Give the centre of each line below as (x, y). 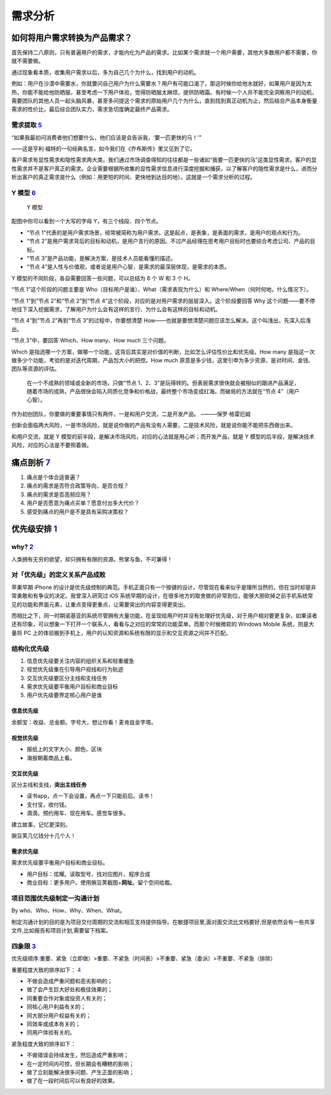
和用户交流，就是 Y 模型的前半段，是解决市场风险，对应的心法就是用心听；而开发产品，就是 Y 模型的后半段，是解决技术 (163, 436)
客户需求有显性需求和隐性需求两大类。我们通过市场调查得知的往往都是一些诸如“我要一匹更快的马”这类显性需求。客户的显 (164, 160)
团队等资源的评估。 (36, 369)
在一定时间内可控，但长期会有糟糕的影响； (80, 1064)
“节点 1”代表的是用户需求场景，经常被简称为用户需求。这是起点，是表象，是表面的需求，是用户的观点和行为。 (165, 232)
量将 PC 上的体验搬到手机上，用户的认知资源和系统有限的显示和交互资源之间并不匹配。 (121, 632)
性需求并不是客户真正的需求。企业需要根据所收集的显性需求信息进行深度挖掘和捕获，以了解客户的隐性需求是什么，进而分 (164, 168)
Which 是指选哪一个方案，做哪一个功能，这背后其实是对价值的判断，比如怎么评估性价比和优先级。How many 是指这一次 (163, 352)
